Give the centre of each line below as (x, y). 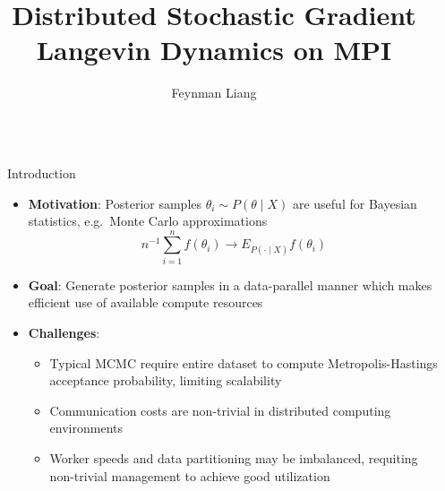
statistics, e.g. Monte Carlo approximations (148, 221)
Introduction (42, 172)
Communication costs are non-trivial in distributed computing (220, 410)
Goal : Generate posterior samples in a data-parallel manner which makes (230, 284)
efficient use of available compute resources (145, 302)
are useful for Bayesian (355, 203)
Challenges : (64, 332)
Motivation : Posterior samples (115, 203)
